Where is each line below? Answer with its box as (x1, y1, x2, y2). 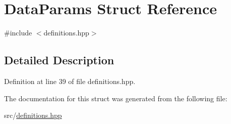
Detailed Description (4, 52, 114, 68)
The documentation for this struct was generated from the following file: (4, 93, 227, 103)
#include (4, 27, 32, 38)
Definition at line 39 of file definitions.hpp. (4, 75, 136, 86)
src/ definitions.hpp (4, 110, 62, 120)
